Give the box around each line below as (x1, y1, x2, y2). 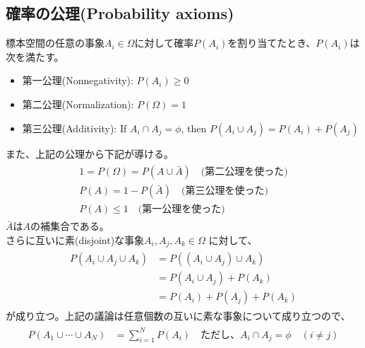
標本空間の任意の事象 (6, 35, 104, 50)
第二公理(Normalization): (22, 96, 134, 111)
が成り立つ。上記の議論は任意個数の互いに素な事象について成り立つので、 (6, 308, 351, 323)
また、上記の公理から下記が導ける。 (6, 146, 174, 161)
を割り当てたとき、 (227, 35, 316, 50)
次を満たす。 (6, 49, 64, 64)
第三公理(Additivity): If (22, 120, 127, 135)
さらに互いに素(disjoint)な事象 (6, 232, 145, 247)
